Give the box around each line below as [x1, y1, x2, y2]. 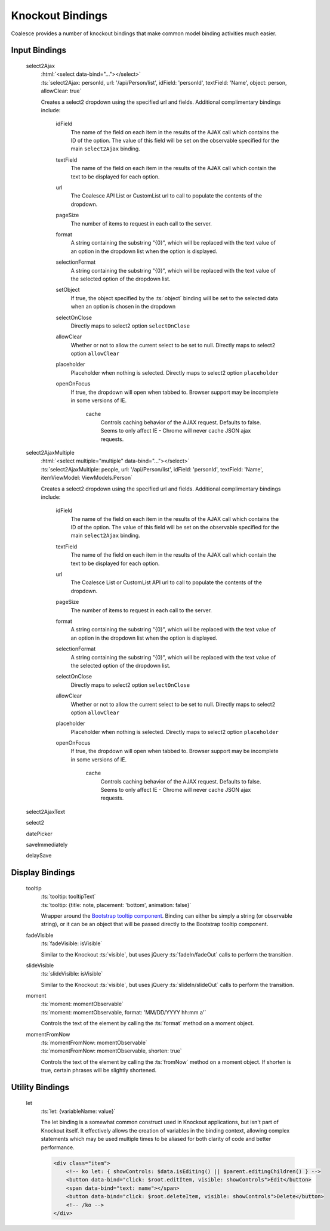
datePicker [26, 830, 53, 837]
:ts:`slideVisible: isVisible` [41, 970, 103, 977]
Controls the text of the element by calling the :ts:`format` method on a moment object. [41, 1020, 254, 1027]
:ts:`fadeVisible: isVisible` [41, 940, 103, 947]
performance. [41, 1143, 75, 1151]
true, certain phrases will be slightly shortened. [41, 1067, 157, 1074]
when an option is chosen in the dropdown [70, 303, 176, 310]
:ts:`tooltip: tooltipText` [41, 893, 96, 900]
